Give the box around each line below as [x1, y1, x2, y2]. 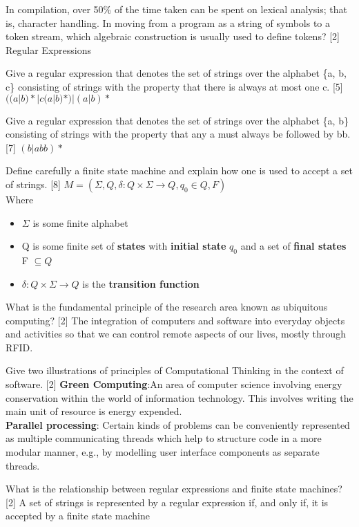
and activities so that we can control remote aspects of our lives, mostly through [6, 326, 346, 341]
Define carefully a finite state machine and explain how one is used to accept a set [6, 163, 353, 178]
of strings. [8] [6, 176, 61, 191]
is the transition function [82, 276, 200, 290]
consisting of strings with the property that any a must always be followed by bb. [6, 127, 351, 141]
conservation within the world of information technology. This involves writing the [6, 390, 353, 405]
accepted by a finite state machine [6, 508, 150, 523]
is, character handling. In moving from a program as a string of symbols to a [6, 15, 331, 30]
